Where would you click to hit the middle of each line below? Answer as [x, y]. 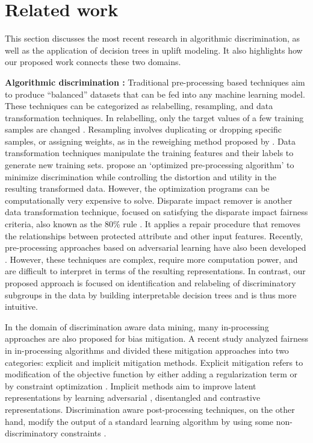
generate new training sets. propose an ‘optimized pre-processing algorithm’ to [150, 165]
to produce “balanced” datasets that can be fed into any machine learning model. [155, 94]
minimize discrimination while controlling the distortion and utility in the [141, 176]
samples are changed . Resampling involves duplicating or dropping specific [143, 129]
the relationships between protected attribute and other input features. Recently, [154, 235]
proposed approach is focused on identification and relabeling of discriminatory [150, 283]
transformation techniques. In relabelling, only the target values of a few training [154, 117]
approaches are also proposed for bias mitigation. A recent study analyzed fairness [156, 338]
